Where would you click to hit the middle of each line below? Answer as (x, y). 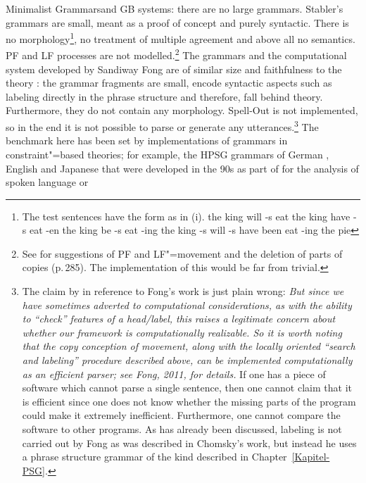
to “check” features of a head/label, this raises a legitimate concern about (179, 319)
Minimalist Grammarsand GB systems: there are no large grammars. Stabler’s (175, 8)
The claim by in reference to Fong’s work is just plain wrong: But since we (183, 291)
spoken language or (47, 182)
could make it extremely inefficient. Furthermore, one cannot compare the (181, 415)
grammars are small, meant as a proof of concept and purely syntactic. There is (177, 22)
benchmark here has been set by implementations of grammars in (147, 140)
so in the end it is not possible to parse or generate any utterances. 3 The (162, 126)
